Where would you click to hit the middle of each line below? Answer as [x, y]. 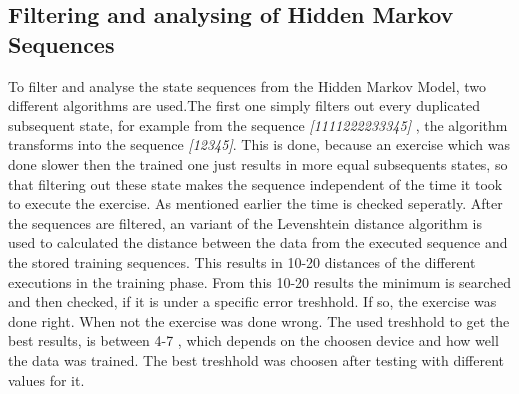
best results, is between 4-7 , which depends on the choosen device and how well [253, 340]
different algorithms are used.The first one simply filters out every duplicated [244, 105]
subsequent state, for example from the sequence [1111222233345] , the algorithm [258, 124]
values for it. [46, 379]
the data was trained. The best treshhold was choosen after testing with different [256, 359]
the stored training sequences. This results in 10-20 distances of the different [242, 261]
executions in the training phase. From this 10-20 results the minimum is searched [259, 281]
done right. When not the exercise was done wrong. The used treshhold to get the [259, 320]
